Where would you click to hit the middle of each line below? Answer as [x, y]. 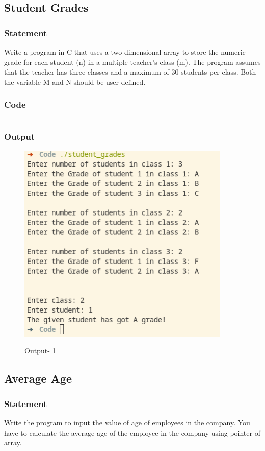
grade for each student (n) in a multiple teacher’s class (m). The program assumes [132, 62]
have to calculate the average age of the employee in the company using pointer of [132, 432]
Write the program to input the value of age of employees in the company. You [127, 422]
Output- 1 [40, 351]
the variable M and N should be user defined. [75, 81]
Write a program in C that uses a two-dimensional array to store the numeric [125, 52]
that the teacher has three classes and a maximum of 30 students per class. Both [130, 72]
